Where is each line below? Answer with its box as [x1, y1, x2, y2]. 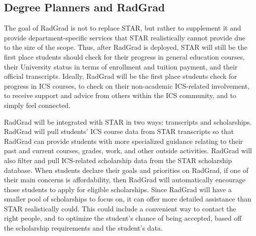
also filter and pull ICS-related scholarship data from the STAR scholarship [4, 155, 232, 165]
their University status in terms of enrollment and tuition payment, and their [4, 61, 238, 71]
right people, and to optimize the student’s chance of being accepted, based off [4, 213, 242, 223]
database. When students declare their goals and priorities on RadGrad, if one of [4, 165, 249, 175]
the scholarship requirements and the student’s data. [4, 223, 163, 233]
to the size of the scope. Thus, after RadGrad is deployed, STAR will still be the [4, 42, 248, 52]
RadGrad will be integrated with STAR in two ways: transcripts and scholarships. [4, 116, 252, 127]
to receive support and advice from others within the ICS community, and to [4, 90, 236, 101]
